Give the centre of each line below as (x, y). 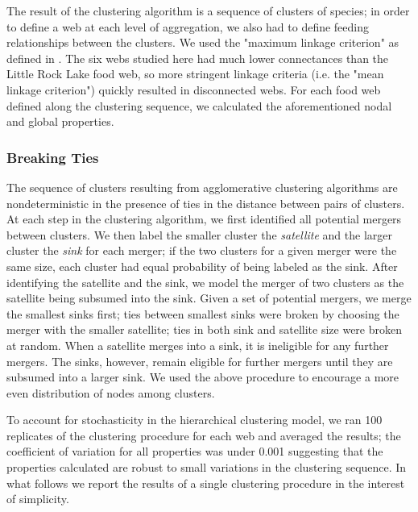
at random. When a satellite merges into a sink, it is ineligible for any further (198, 345)
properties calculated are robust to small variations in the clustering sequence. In (207, 467)
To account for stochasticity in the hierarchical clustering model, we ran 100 (195, 420)
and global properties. (60, 121)
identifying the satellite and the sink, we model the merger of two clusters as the (205, 282)
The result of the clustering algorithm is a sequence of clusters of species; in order (208, 10)
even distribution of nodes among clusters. (111, 392)
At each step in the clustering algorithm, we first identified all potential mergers (204, 219)
